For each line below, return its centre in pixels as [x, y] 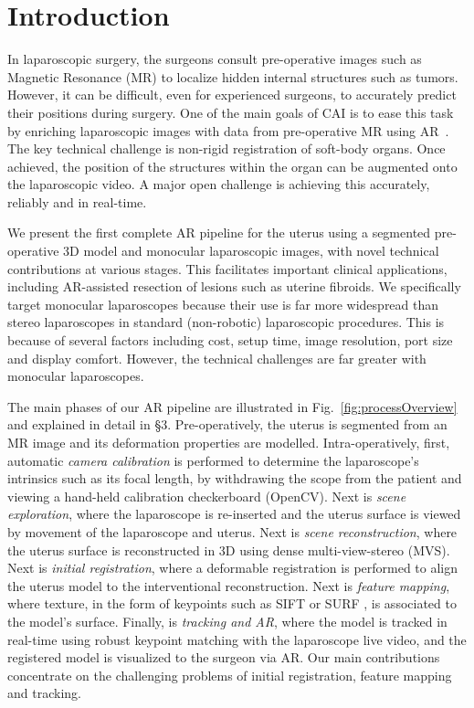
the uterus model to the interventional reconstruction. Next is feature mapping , [229, 585]
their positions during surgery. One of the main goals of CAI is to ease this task [231, 112]
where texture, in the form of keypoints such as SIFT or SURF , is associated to [232, 603]
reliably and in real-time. [77, 201]
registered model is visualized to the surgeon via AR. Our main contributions [224, 657]
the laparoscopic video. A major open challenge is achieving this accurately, [219, 184]
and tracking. [44, 693]
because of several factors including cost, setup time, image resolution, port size [230, 340]
